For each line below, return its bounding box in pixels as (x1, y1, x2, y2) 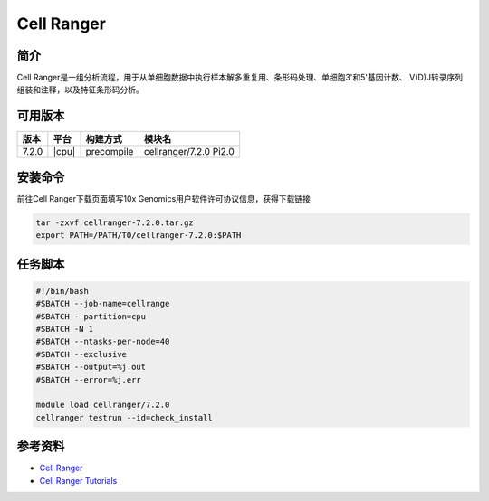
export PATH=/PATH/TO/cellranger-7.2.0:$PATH (35, 231, 242, 241)
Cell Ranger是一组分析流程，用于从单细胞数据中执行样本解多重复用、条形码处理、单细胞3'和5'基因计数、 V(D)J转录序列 (16, 72, 464, 83)
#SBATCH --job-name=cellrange (35, 298, 170, 309)
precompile (85, 146, 134, 158)
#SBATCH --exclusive (35, 349, 127, 359)
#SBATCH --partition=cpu (35, 311, 147, 321)
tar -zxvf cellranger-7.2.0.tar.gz (35, 217, 194, 228)
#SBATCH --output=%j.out (35, 362, 147, 373)
